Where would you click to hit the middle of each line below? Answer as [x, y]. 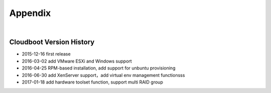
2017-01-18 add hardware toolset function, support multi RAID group [92, 82]
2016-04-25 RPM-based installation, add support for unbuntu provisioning [99, 68]
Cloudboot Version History [52, 42]
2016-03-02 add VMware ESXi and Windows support [77, 61]
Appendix [30, 13]
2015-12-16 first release [46, 54]
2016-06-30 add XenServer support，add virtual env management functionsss [103, 75]
